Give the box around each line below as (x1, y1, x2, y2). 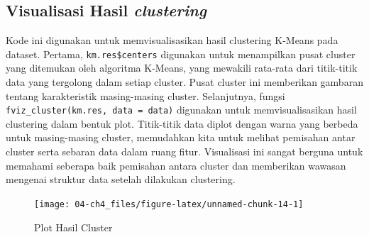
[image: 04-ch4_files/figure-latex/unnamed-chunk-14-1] (34, 199, 304, 209)
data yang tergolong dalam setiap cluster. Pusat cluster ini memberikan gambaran (6, 75, 363, 89)
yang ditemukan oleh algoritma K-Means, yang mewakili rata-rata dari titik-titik (6, 60, 358, 75)
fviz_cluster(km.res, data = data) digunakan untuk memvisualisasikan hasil (6, 102, 357, 117)
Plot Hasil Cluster (34, 219, 113, 234)
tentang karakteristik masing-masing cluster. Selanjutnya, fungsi (6, 88, 285, 103)
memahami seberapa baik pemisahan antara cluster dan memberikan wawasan (6, 158, 346, 172)
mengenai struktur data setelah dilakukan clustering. (6, 172, 236, 187)
